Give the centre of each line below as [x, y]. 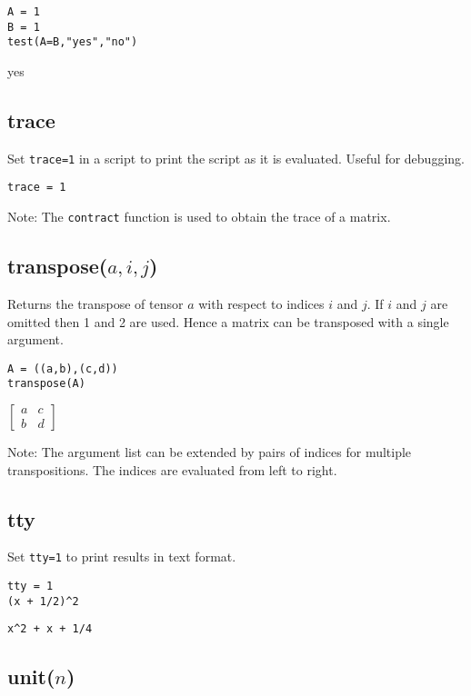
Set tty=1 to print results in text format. [122, 557]
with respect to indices [261, 303]
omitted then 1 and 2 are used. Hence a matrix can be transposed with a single [228, 321]
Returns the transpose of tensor [95, 303]
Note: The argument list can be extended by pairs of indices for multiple [210, 452]
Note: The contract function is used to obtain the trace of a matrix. [199, 217]
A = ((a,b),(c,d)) [63, 368]
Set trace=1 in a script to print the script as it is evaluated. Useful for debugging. [236, 158]
